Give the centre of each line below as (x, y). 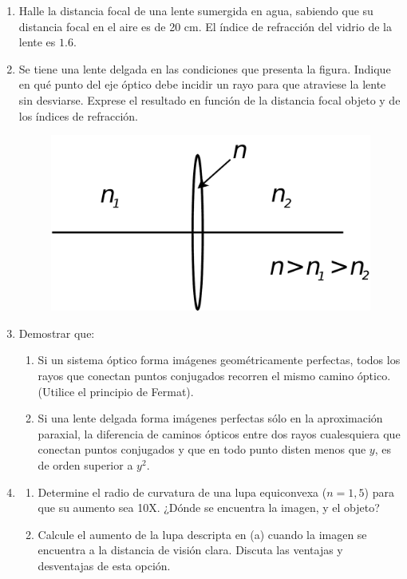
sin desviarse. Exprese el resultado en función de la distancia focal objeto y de (209, 99)
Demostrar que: (57, 333)
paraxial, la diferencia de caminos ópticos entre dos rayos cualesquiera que (219, 433)
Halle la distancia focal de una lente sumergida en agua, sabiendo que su (196, 10)
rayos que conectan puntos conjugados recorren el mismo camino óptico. (214, 375)
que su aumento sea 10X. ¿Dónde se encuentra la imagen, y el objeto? (209, 508)
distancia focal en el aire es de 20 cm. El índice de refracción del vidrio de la (205, 26)
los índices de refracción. (78, 115)
